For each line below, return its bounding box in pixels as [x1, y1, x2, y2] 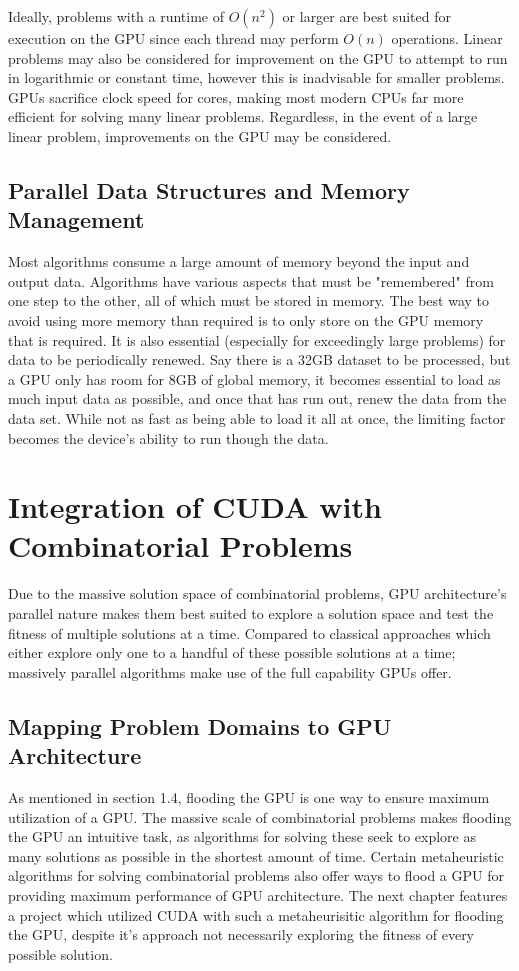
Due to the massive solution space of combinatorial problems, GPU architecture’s [8, 583, 507, 604]
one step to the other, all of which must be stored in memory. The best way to [8, 290, 490, 311]
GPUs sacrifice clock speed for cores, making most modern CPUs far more [8, 86, 464, 107]
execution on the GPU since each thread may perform [8, 28, 339, 48]
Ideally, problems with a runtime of [8, 6, 225, 26]
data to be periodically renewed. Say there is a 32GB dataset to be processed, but [8, 349, 511, 370]
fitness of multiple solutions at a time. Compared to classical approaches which [8, 622, 491, 643]
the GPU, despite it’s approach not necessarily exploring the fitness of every [8, 924, 475, 945]
